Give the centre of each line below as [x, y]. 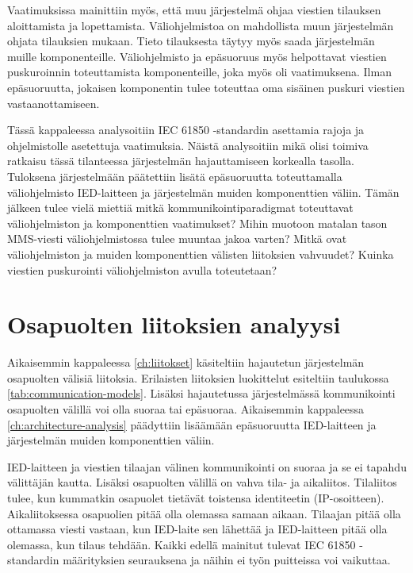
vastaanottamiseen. [54, 103]
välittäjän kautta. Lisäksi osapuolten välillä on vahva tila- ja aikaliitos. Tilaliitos [202, 482]
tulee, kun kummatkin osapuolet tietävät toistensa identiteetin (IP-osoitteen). [196, 497]
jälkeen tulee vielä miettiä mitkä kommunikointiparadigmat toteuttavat [180, 208]
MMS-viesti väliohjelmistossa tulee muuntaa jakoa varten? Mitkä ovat [177, 238]
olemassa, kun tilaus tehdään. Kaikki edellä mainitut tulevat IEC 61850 [182, 544]
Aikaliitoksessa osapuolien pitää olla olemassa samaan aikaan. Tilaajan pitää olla [204, 513]
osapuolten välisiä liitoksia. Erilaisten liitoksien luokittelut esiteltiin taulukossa [198, 377]
